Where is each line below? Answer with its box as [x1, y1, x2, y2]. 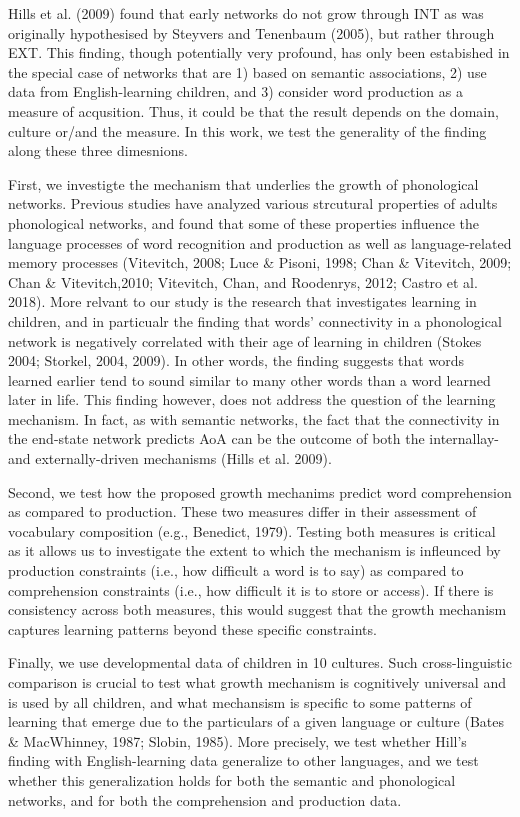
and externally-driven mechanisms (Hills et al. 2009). [8, 448, 332, 469]
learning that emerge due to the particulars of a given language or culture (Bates [8, 711, 505, 732]
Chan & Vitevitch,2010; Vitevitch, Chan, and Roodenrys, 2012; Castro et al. [8, 271, 478, 292]
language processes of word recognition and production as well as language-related [8, 232, 512, 253]
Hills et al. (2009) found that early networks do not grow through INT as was [8, 3, 484, 23]
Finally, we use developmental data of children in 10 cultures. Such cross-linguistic [8, 652, 512, 673]
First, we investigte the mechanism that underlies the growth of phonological [8, 173, 479, 194]
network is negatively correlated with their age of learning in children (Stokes [8, 330, 482, 351]
